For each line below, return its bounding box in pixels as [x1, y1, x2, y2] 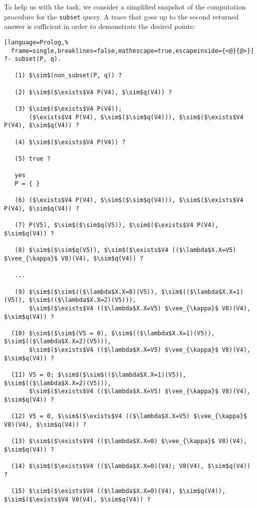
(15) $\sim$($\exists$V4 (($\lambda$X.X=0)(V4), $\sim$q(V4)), [11, 488, 226, 495]
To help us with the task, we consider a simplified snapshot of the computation [4, 1, 246, 11]
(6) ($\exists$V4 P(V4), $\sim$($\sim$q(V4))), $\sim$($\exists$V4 [14, 197, 244, 204]
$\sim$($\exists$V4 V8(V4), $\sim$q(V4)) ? [4, 496, 151, 503]
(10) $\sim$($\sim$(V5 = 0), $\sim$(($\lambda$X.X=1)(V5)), [11, 329, 215, 337]
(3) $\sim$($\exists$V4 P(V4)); [14, 105, 122, 113]
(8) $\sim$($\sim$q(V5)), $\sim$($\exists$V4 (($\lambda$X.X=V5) [14, 247, 237, 254]
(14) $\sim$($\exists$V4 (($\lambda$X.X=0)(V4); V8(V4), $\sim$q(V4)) [11, 463, 251, 470]
